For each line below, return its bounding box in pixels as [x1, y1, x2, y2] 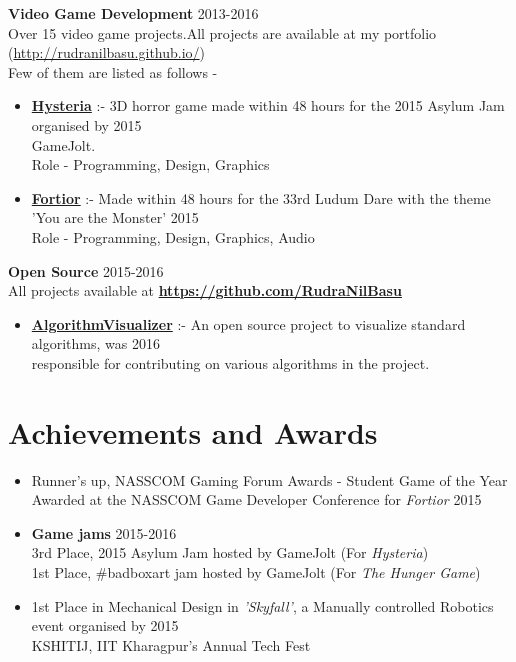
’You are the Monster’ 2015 [31, 207, 199, 228]
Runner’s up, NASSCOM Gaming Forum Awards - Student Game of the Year [31, 469, 508, 490]
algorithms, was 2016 [31, 333, 160, 354]
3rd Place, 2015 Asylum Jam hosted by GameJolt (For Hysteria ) [31, 542, 429, 563]
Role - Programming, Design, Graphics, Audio [31, 226, 315, 247]
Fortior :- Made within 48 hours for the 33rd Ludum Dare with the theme [31, 187, 491, 208]
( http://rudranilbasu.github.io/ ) [8, 42, 206, 63]
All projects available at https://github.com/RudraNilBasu [8, 280, 402, 301]
